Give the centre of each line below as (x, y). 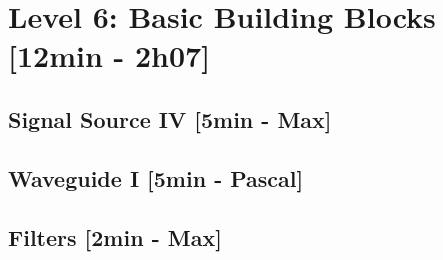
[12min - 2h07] (109, 55)
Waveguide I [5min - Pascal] (156, 177)
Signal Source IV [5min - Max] (170, 118)
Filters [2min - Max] (115, 236)
